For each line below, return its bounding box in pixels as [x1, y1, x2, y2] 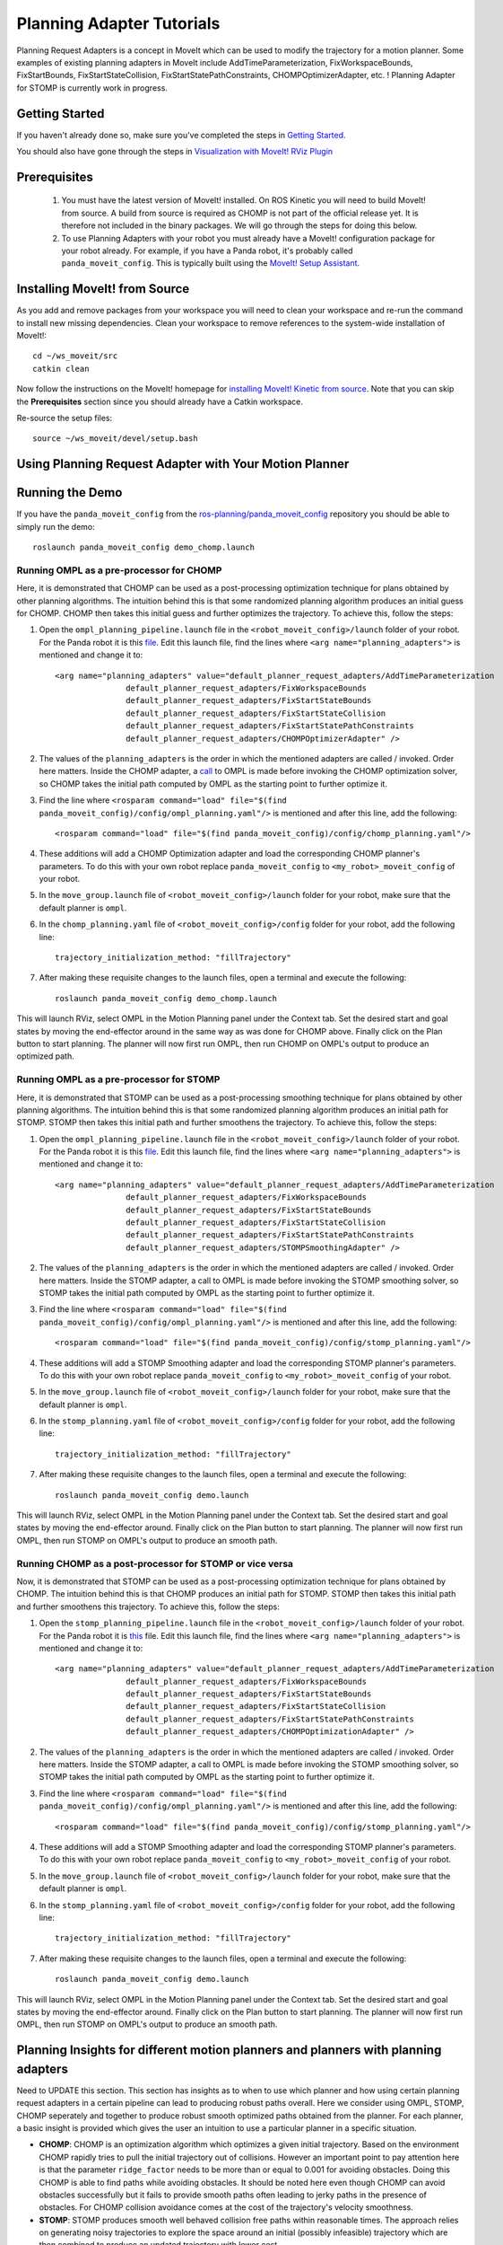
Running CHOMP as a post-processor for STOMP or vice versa [16, 1557, 294, 1570]
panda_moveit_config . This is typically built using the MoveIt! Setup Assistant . [61, 258, 360, 269]
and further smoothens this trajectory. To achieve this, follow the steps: [16, 1601, 280, 1612]
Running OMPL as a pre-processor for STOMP [16, 1073, 221, 1086]
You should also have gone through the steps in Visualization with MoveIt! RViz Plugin [16, 146, 334, 157]
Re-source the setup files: [16, 413, 113, 424]
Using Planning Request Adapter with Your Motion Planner [16, 456, 350, 471]
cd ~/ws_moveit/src [32, 351, 118, 361]
